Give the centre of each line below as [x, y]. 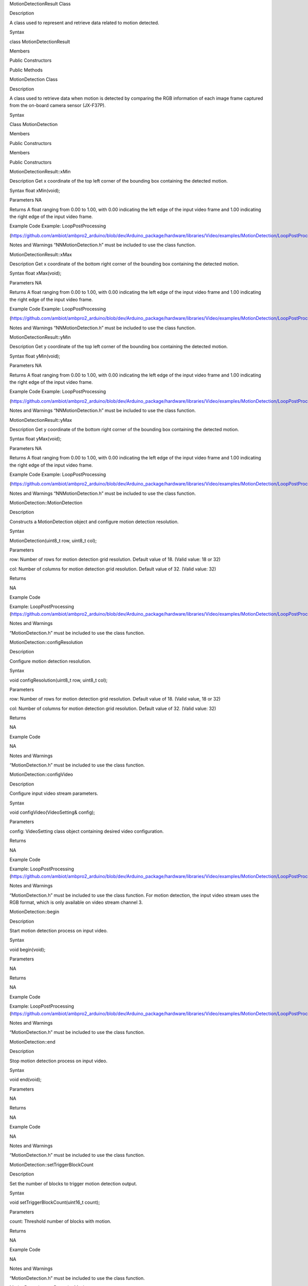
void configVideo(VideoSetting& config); [52, 812]
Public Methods [26, 70]
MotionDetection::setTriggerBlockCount [52, 1165]
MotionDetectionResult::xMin [40, 172]
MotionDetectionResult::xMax [41, 254]
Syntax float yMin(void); [35, 356]
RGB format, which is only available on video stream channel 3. [76, 902]
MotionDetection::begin [34, 912]
